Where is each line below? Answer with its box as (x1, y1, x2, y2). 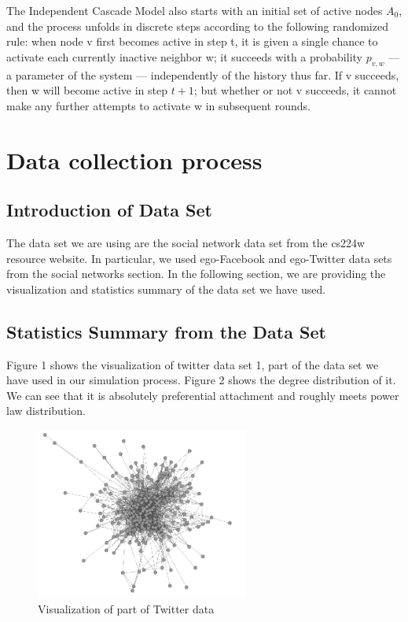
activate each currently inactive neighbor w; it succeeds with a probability (6, 48, 362, 65)
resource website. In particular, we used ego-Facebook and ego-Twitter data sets (6, 250, 392, 266)
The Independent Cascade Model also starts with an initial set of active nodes (6, 2, 383, 18)
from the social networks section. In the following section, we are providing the (6, 265, 386, 282)
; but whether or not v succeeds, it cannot (193, 82, 397, 98)
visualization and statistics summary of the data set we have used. (6, 280, 326, 297)
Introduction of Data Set (6, 198, 212, 222)
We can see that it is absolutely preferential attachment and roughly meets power (6, 387, 399, 403)
